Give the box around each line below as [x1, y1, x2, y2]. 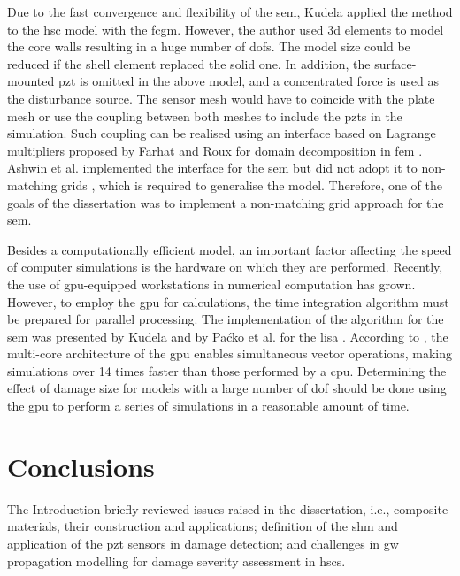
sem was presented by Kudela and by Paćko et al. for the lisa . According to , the [7, 326, 448, 345]
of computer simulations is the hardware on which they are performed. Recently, [7, 257, 443, 276]
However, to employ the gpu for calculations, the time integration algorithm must [7, 292, 449, 311]
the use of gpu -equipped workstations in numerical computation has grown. [7, 274, 416, 293]
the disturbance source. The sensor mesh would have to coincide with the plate [7, 88, 435, 107]
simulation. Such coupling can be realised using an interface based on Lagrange [7, 124, 436, 142]
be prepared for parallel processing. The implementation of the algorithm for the [7, 310, 444, 328]
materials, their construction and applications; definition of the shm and [7, 517, 398, 535]
